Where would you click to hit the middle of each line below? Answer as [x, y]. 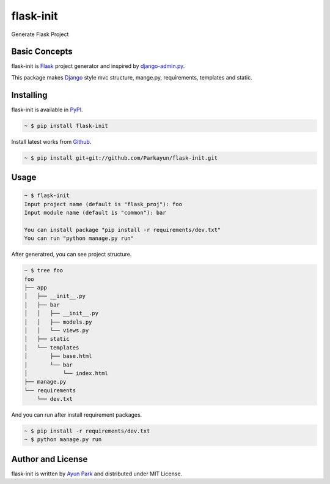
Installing [30, 95]
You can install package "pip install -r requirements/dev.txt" [123, 230]
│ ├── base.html [58, 356]
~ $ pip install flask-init [66, 126]
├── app [35, 288]
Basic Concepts [42, 52]
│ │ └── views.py [57, 330]
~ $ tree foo [44, 270]
